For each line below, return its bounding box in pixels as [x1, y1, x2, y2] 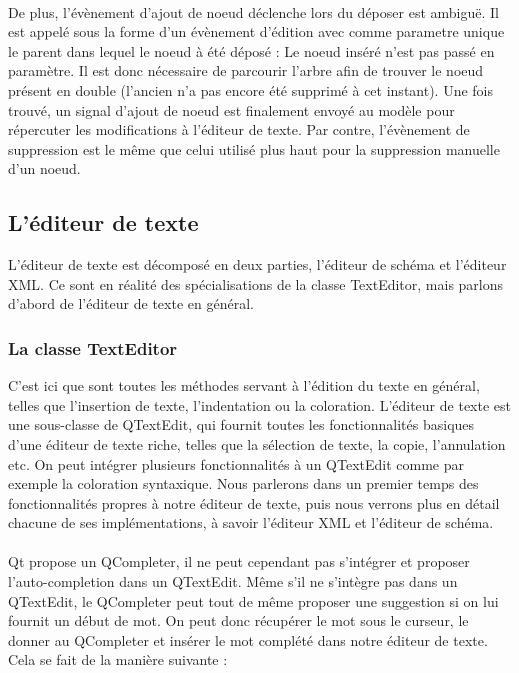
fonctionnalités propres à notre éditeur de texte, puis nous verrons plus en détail [8, 492, 500, 513]
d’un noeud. [8, 158, 81, 179]
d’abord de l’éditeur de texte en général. [8, 293, 254, 314]
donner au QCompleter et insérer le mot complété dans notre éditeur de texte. [8, 629, 488, 650]
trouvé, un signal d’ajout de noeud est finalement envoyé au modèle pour [8, 99, 455, 120]
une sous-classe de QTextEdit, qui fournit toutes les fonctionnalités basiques [8, 414, 475, 435]
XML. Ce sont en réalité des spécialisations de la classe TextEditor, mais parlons [8, 273, 504, 294]
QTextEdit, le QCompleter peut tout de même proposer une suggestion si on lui [8, 590, 499, 611]
